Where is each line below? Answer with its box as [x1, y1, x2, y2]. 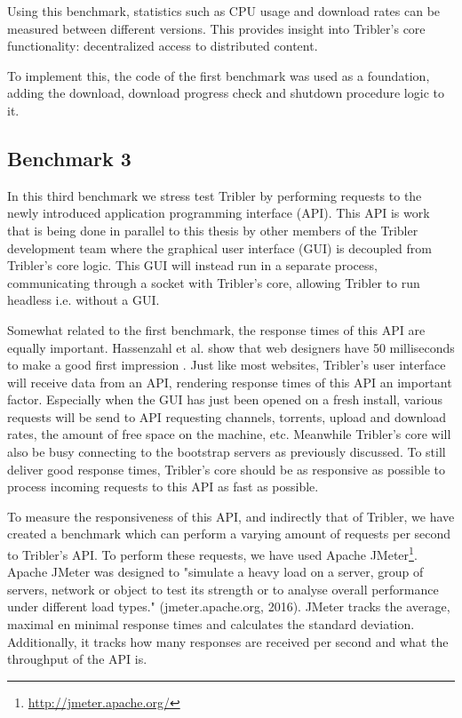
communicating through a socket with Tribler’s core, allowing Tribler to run [7, 273, 420, 291]
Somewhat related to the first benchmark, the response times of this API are [7, 320, 426, 339]
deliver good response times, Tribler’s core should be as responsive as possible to [7, 459, 445, 478]
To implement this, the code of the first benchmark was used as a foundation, [7, 66, 430, 84]
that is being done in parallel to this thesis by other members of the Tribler [7, 220, 418, 239]
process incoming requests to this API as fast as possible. [7, 477, 319, 496]
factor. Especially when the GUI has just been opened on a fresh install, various [7, 390, 443, 409]
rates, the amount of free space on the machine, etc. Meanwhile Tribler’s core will [7, 425, 451, 443]
